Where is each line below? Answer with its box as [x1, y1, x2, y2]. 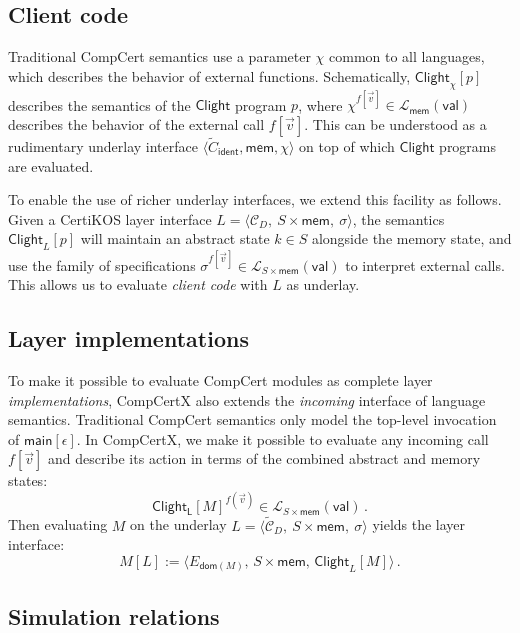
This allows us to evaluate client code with [8, 274, 268, 295]
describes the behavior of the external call [8, 113, 265, 134]
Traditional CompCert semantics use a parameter [8, 46, 311, 67]
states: [8, 470, 48, 491]
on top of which [299, 135, 395, 156]
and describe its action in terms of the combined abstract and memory [47, 448, 481, 469]
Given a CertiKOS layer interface [8, 208, 212, 229]
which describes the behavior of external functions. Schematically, [8, 65, 411, 86]
